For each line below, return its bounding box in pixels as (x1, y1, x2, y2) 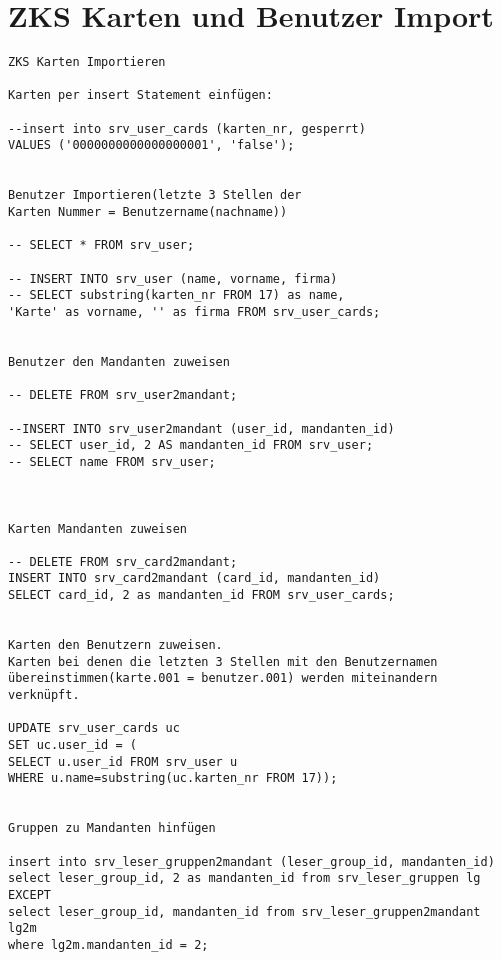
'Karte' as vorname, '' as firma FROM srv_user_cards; (8, 304, 381, 319)
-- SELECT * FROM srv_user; (8, 238, 195, 253)
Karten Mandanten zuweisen (8, 521, 187, 536)
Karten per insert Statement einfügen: (8, 88, 273, 103)
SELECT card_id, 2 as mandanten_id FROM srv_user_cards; (8, 588, 395, 603)
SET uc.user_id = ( (8, 738, 137, 753)
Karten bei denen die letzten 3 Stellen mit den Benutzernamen (8, 654, 438, 669)
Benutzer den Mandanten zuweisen (8, 354, 230, 369)
